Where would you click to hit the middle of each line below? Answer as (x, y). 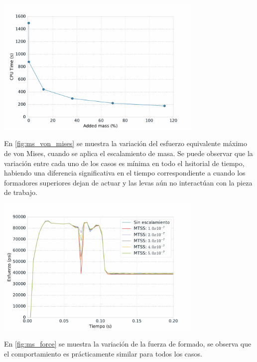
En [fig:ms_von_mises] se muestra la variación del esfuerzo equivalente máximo (126, 143)
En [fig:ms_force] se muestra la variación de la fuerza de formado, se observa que (128, 344)
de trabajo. (21, 192)
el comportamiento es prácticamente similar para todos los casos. (103, 353)
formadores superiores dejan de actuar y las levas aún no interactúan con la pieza (128, 182)
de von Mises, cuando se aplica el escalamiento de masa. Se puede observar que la (128, 153)
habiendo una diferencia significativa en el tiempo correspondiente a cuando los (125, 173)
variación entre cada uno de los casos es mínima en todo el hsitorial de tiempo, (124, 163)
